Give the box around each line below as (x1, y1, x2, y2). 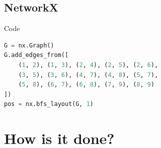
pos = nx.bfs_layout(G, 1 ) (4, 100, 94, 108)
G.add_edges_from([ (4, 51, 68, 59)
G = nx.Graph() (4, 41, 54, 49)
